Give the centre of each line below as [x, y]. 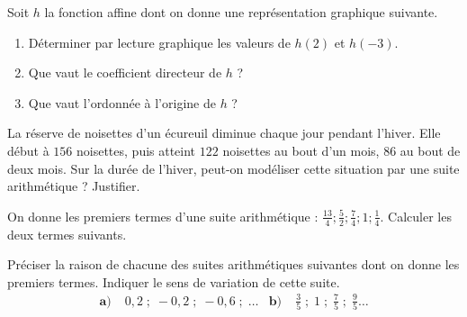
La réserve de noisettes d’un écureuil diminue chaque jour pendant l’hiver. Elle [224, 133]
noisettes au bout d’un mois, [301, 150]
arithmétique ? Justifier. [74, 186]
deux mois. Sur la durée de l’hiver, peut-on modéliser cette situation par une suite [233, 168]
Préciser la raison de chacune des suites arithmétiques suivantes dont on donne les [233, 264]
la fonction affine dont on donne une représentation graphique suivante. [241, 12]
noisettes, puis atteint [136, 150]
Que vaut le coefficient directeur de [125, 72]
